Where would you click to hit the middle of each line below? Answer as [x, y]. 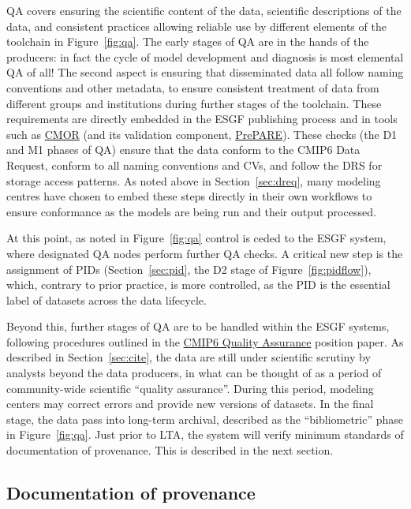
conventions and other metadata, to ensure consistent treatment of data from [193, 87]
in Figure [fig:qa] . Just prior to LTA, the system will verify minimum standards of [205, 434]
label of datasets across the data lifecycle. [106, 299]
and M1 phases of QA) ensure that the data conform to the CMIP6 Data [183, 150]
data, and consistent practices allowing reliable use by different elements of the [196, 26]
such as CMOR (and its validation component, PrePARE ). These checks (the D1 [202, 134]
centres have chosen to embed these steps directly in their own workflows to [189, 196]
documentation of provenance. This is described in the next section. [170, 450]
